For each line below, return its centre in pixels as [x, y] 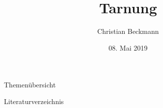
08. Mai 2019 [128, 47]
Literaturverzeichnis [34, 101]
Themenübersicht [30, 85]
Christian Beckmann [128, 31]
